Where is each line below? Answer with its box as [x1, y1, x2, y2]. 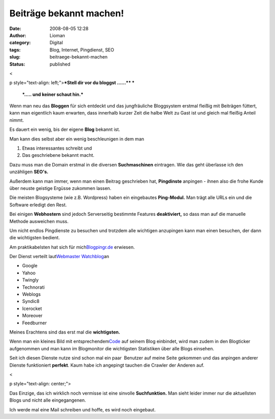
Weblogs [22, 291, 41, 297]
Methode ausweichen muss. [9, 218, 69, 224]
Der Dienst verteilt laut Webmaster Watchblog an [9, 254, 109, 260]
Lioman [49, 32, 66, 38]
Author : [9, 32, 26, 38]
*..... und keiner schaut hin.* [22, 91, 84, 97]
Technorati [22, 284, 45, 290]
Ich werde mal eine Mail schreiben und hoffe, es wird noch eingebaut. [9, 406, 156, 412]
